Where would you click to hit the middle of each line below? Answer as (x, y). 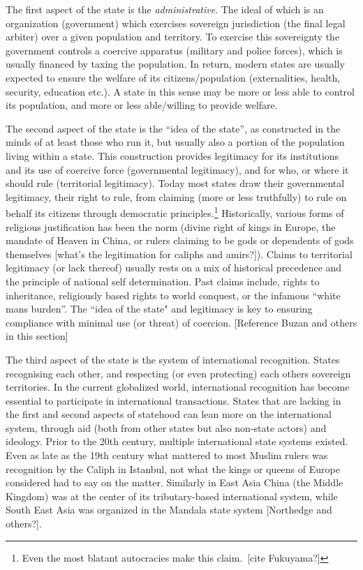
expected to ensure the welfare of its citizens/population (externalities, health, (173, 77)
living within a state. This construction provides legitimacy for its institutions (172, 155)
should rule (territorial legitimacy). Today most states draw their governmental (175, 183)
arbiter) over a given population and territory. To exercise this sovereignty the (173, 37)
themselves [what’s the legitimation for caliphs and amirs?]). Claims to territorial (179, 254)
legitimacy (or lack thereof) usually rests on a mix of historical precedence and (174, 268)
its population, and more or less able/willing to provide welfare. (142, 105)
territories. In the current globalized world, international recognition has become (178, 387)
